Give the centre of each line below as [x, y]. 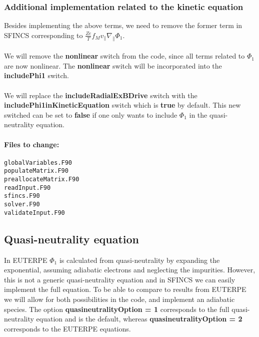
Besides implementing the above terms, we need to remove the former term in [123, 25]
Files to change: [32, 144]
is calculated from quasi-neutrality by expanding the [139, 260]
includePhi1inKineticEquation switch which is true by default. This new [122, 105]
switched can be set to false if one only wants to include [91, 114]
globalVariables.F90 [38, 162]
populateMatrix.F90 [36, 171]
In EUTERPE [26, 260]
